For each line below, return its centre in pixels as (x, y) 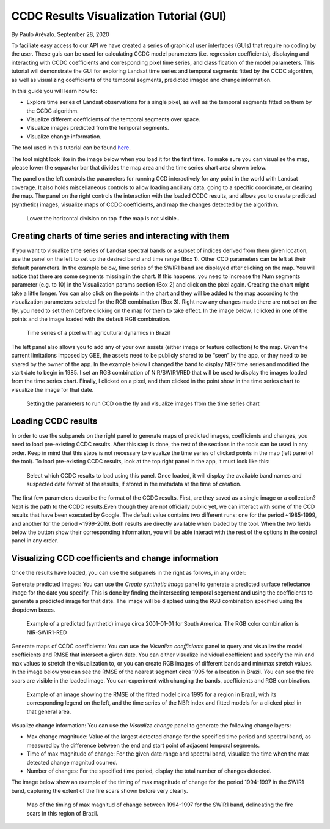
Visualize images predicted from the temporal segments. (98, 128)
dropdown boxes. (33, 610)
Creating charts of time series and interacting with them (120, 236)
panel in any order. (35, 541)
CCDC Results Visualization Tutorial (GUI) (119, 16)
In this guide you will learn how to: (54, 91)
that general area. (49, 711)
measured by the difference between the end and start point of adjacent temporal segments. (143, 745)
